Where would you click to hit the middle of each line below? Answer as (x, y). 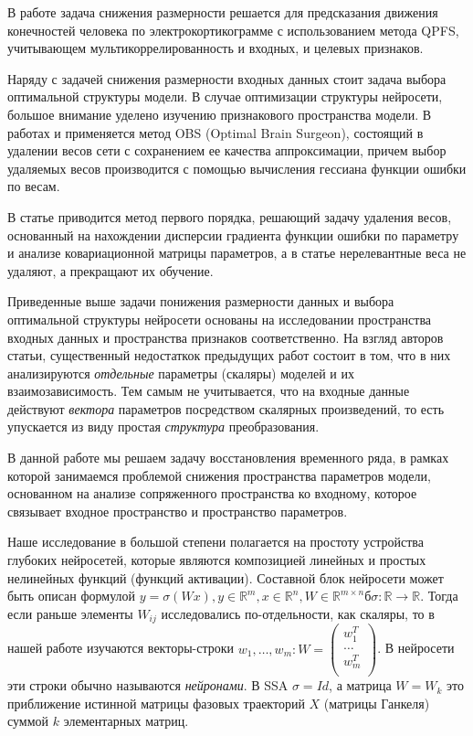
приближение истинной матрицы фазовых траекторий (156, 703)
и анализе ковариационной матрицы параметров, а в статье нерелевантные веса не (237, 253)
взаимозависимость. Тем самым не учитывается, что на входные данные (209, 391)
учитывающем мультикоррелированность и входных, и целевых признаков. (215, 48)
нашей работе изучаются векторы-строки (121, 648)
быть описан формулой (72, 596)
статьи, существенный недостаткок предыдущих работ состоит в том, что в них (229, 355)
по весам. (34, 186)
